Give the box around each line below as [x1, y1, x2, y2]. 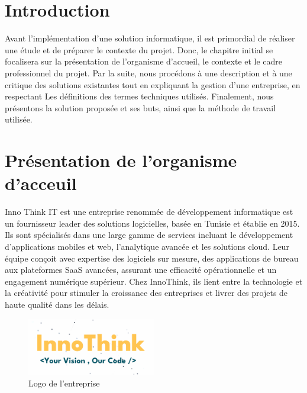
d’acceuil [5, 171, 77, 195]
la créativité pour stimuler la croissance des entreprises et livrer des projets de [5, 286, 288, 299]
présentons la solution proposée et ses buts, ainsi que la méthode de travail [5, 101, 276, 114]
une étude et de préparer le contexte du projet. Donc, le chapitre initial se [5, 43, 273, 56]
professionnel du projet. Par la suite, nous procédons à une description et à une [5, 66, 292, 79]
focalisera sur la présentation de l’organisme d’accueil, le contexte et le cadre [5, 55, 283, 67]
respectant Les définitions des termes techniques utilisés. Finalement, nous [5, 90, 274, 102]
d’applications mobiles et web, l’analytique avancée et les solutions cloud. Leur [5, 240, 289, 252]
